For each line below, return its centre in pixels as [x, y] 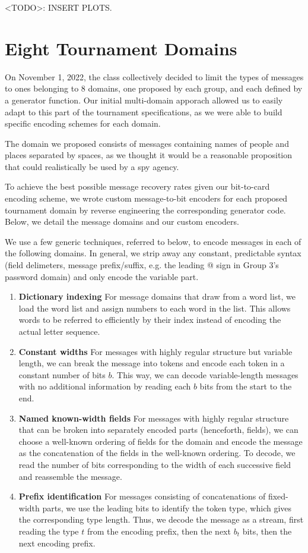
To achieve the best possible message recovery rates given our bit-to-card [137, 186]
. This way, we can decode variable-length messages [205, 374]
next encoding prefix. [57, 543]
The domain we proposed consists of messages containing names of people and [147, 143]
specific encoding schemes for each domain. [83, 123]
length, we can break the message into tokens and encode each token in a [152, 363]
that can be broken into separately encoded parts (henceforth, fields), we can [158, 430]
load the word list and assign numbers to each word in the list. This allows [155, 308]
